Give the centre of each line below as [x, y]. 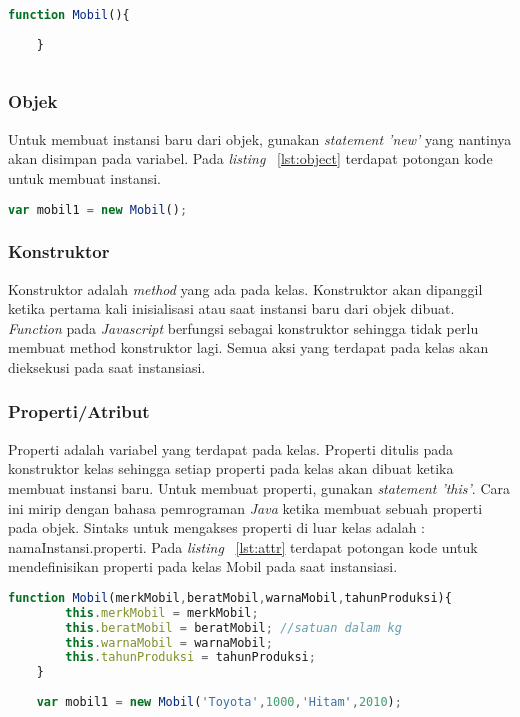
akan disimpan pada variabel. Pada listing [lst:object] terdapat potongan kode [250, 158]
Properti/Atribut [79, 411]
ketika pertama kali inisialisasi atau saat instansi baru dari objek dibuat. [231, 308]
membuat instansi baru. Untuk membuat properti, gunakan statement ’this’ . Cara [259, 487]
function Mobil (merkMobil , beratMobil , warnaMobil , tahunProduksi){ [230, 597]
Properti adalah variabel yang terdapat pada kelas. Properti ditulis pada [230, 448]
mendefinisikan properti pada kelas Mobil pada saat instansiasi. [203, 566]
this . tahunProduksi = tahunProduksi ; [190, 657]
